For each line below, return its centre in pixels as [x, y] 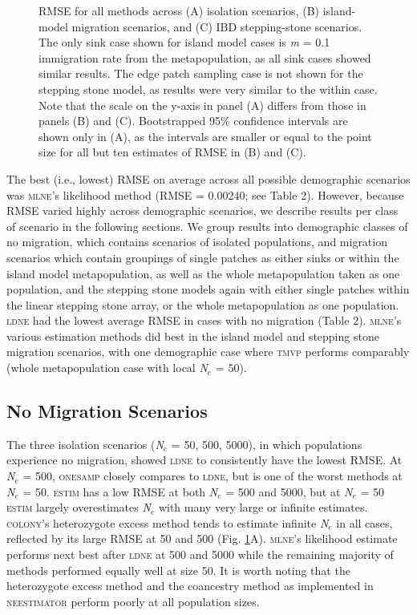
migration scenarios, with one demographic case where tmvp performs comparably [208, 352]
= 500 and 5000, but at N [289, 491]
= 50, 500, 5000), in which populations [267, 444]
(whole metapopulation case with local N [107, 368]
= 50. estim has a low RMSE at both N [120, 491]
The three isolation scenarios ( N [85, 444]
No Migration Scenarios [107, 411]
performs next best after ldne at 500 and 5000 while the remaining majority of [200, 554]
